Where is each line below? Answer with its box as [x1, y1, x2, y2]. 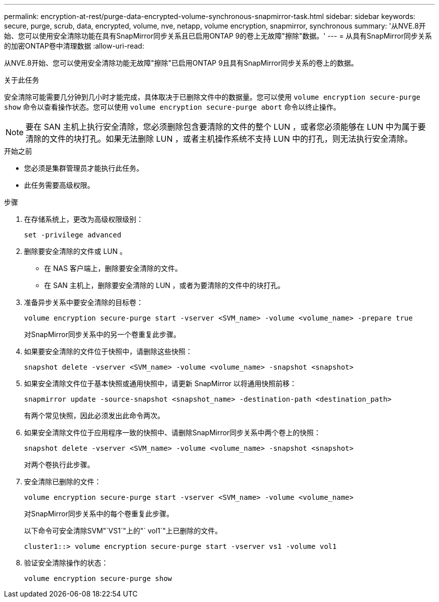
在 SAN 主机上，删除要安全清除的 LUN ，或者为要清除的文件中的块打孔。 [44, 281, 285, 289]
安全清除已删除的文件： [24, 477, 101, 486]
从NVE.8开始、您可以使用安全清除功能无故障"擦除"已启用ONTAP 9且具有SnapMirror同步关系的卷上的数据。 [4, 59, 358, 67]
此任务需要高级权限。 [24, 181, 94, 189]
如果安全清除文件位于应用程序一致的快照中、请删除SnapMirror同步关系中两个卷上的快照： [24, 428, 321, 437]
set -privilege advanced [24, 231, 121, 239]
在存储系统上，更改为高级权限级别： [24, 215, 143, 223]
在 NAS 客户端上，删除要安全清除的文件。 [44, 264, 182, 272]
